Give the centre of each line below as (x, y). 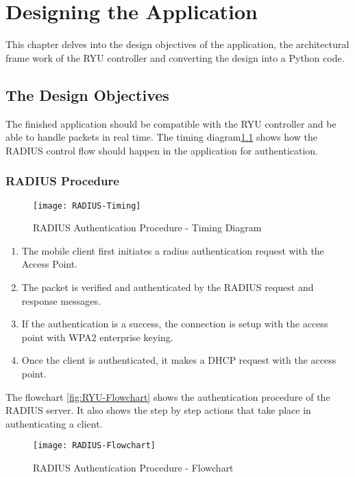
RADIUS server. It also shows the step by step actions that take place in (158, 410)
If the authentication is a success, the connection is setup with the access (175, 324)
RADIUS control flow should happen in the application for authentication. (162, 150)
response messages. (61, 300)
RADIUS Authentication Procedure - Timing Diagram (147, 228)
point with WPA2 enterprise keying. (97, 337)
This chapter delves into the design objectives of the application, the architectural (177, 44)
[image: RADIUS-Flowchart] (94, 446)
